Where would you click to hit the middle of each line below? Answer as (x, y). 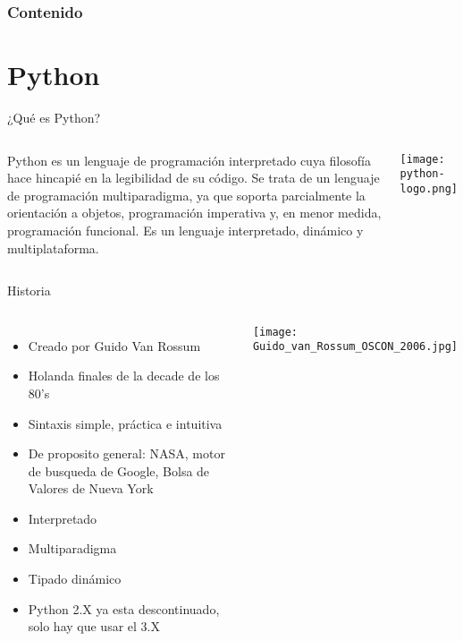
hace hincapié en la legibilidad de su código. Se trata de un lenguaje (194, 178)
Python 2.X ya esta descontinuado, (124, 608)
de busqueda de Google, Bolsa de (119, 470)
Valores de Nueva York (91, 488)
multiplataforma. (53, 248)
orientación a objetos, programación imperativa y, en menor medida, (194, 213)
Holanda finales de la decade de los (124, 376)
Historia (29, 291)
